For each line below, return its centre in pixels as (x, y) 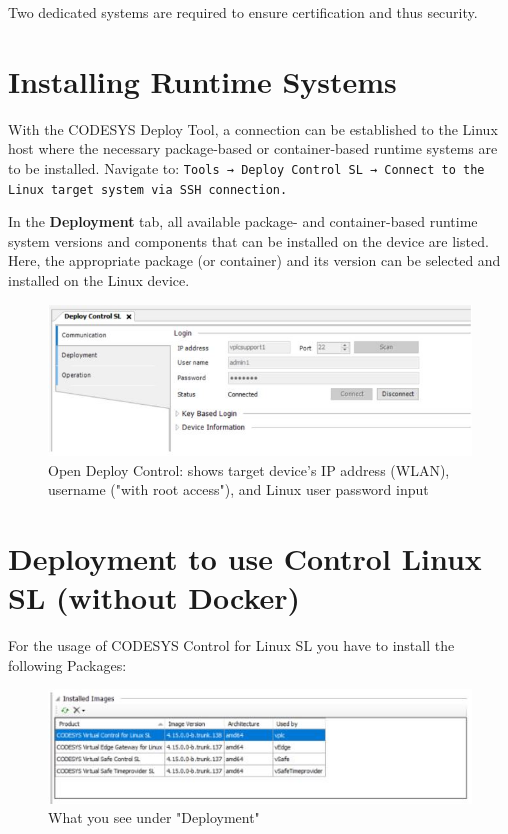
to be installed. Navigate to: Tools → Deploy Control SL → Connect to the (246, 167)
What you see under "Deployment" (154, 817)
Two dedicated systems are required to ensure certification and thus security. (243, 12)
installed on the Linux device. (99, 280)
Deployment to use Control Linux (245, 558)
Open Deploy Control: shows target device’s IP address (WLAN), (249, 469)
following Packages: (67, 664)
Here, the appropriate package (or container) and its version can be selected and (254, 260)
